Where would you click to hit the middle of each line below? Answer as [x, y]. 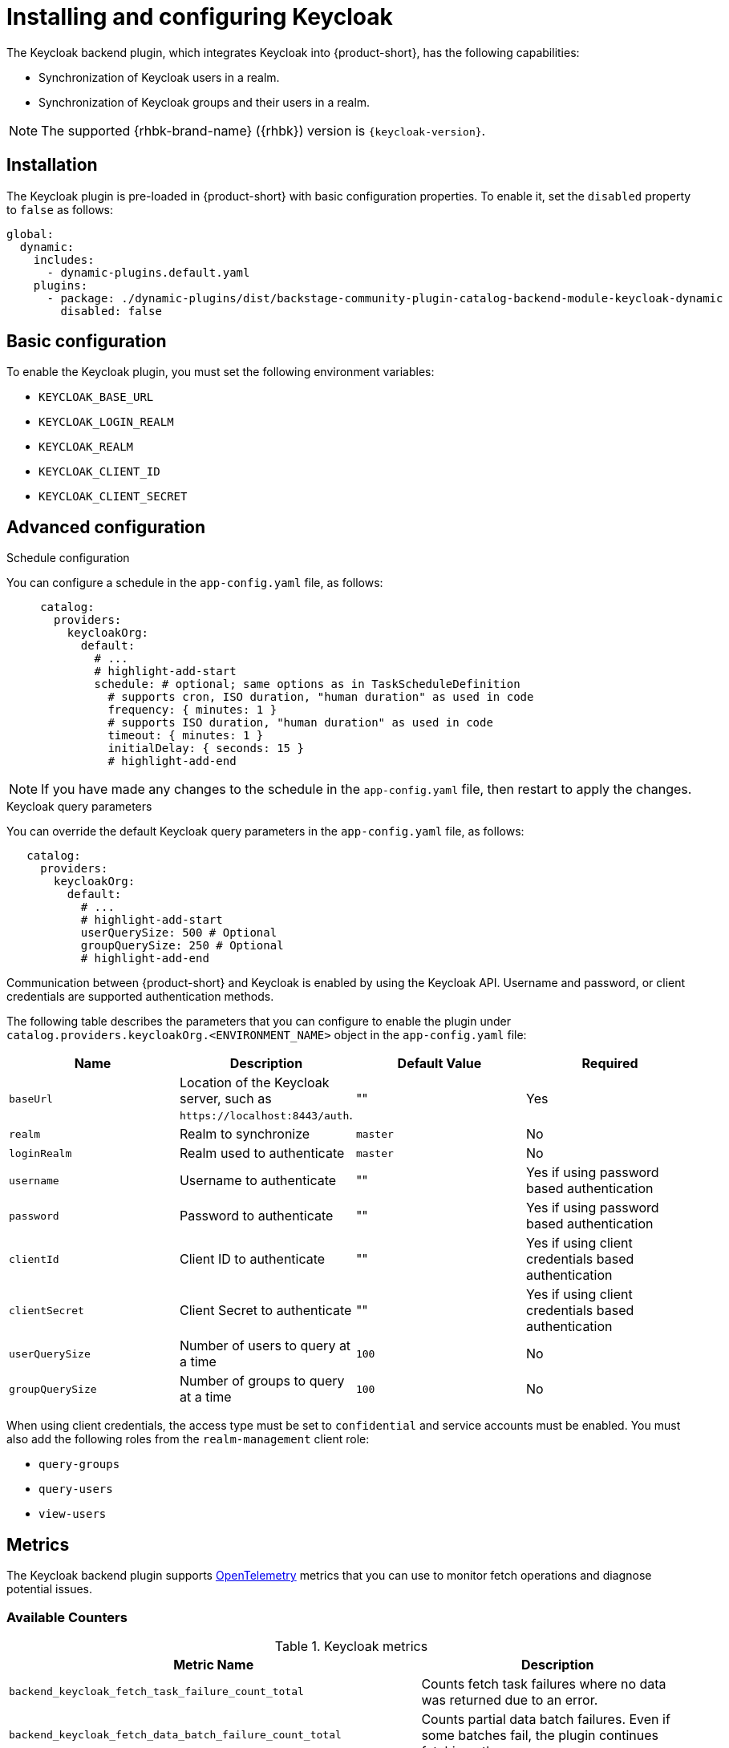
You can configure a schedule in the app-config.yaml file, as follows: [195, 583]
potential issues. [50, 1589]
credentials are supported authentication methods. [140, 997]
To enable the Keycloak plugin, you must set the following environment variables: [221, 372]
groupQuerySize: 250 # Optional [182, 946]
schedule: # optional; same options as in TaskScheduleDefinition [307, 684]
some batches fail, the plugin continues [540, 1735]
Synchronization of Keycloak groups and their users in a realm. [205, 102]
